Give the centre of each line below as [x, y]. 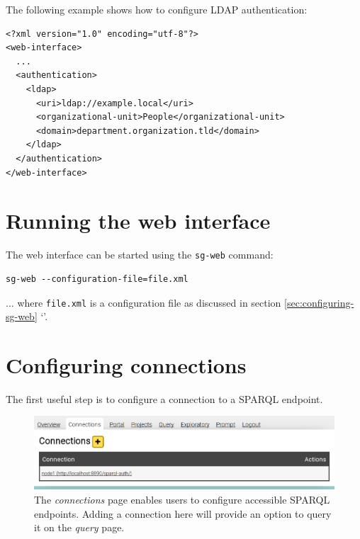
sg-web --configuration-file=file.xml [97, 279]
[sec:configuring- [319, 302]
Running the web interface [138, 221]
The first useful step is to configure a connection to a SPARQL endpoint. [164, 398]
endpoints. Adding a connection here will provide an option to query [183, 513]
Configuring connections [126, 364]
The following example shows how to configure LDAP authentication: [157, 9]
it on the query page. [79, 527]
